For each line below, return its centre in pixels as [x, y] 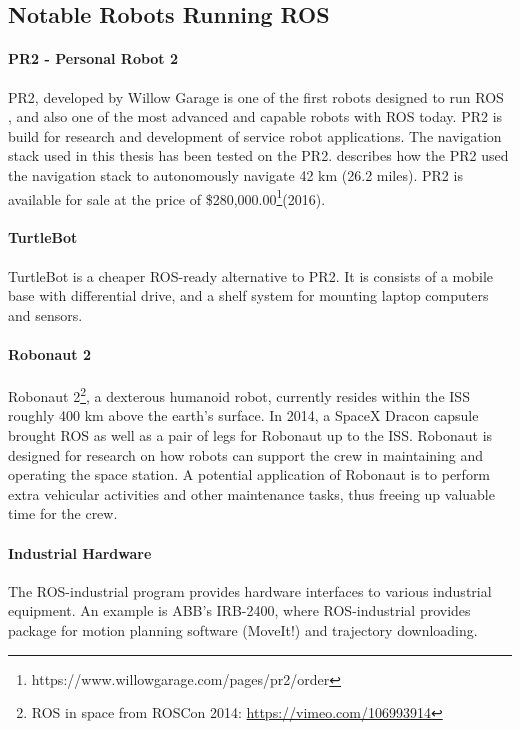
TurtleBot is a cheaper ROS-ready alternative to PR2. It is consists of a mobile [251, 275]
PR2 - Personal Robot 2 [93, 58]
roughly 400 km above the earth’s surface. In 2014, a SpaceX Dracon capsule [243, 415]
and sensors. [45, 314]
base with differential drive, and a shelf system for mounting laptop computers [248, 295]
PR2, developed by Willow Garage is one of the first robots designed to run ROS [256, 96]
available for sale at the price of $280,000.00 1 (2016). [167, 197]
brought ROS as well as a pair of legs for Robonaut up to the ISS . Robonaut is [250, 435]
